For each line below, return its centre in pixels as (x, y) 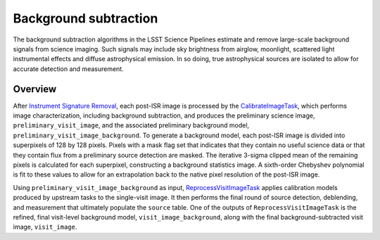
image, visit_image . (45, 227)
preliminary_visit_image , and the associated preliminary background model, (131, 125)
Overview (35, 89)
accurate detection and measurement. (68, 69)
